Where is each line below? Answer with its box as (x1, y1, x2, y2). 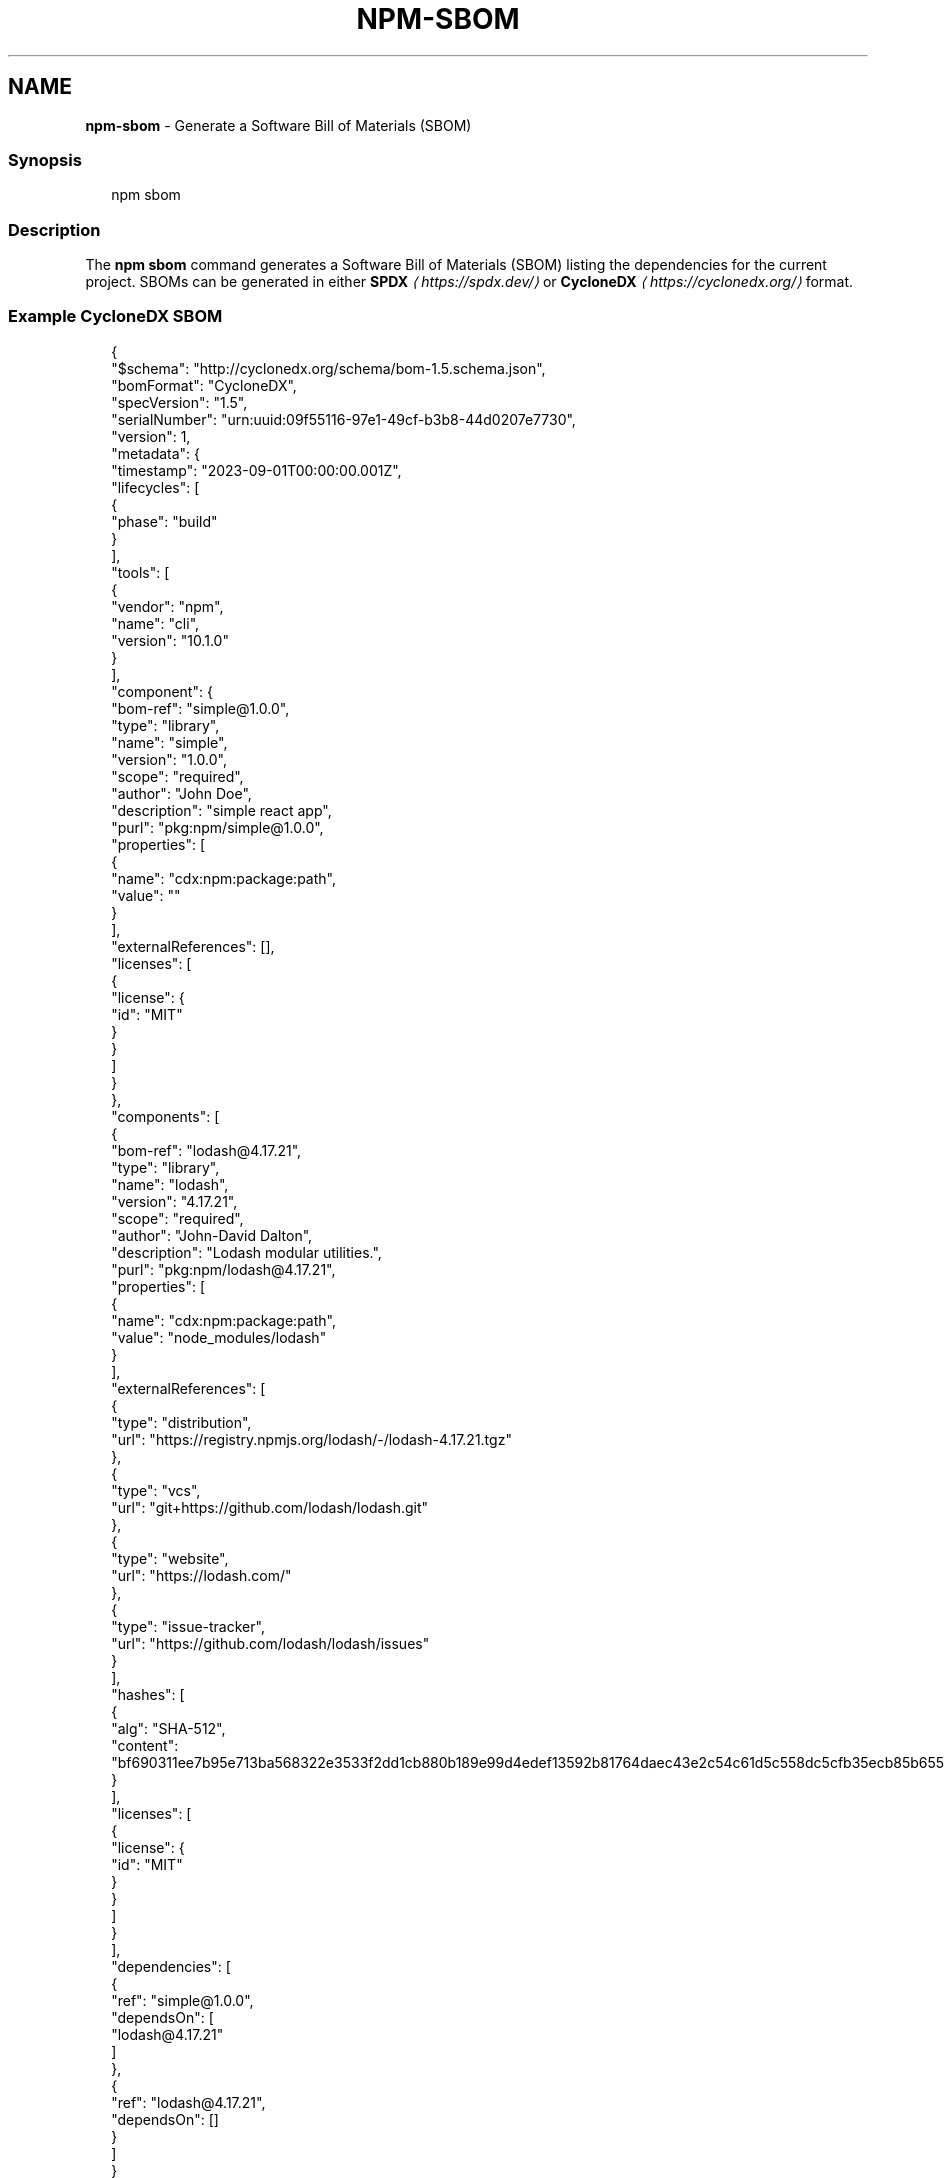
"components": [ (111, 1107, 220, 1125)
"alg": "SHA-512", (111, 1719, 226, 1737)
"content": (111, 1736, 179, 1754)
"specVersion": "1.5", (111, 393, 248, 411)
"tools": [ (111, 563, 170, 581)
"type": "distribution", (111, 1413, 252, 1431)
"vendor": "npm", (111, 597, 224, 615)
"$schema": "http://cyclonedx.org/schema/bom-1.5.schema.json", (111, 359, 546, 377)
